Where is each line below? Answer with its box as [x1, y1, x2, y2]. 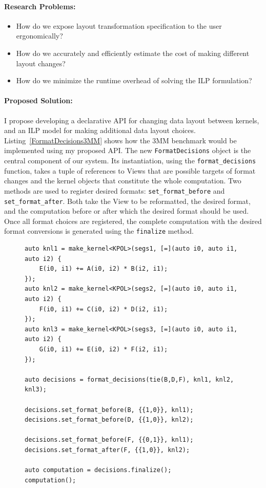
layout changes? [16, 58, 66, 68]
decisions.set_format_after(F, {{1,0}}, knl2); [25, 446, 190, 454]
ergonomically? [16, 30, 63, 41]
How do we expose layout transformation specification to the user [16, 20, 222, 31]
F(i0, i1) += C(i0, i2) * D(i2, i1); [39, 305, 168, 313]
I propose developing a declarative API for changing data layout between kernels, [4, 115, 259, 125]
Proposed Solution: [4, 95, 73, 106]
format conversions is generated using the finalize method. [4, 226, 194, 236]
